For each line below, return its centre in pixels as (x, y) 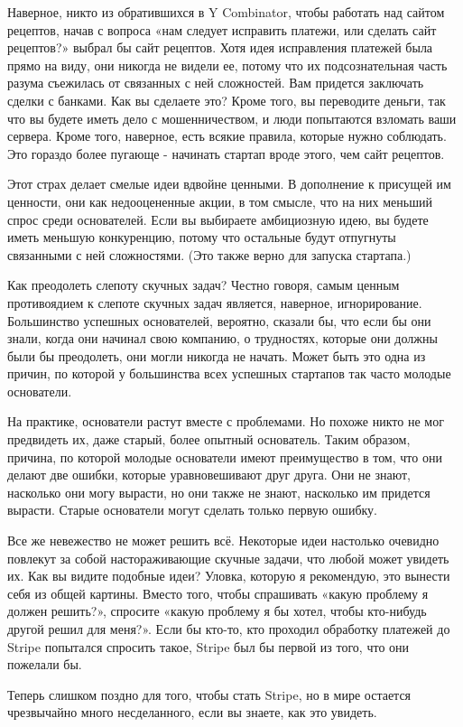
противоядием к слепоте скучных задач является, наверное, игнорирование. (215, 302)
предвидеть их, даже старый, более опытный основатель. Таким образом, (209, 439)
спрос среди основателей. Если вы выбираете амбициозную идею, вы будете (218, 219)
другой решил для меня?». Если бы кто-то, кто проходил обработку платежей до (229, 629)
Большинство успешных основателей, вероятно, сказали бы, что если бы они (219, 320)
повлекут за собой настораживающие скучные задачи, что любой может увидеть (228, 558)
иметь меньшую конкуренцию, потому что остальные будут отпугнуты (202, 237)
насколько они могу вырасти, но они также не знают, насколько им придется (219, 492)
